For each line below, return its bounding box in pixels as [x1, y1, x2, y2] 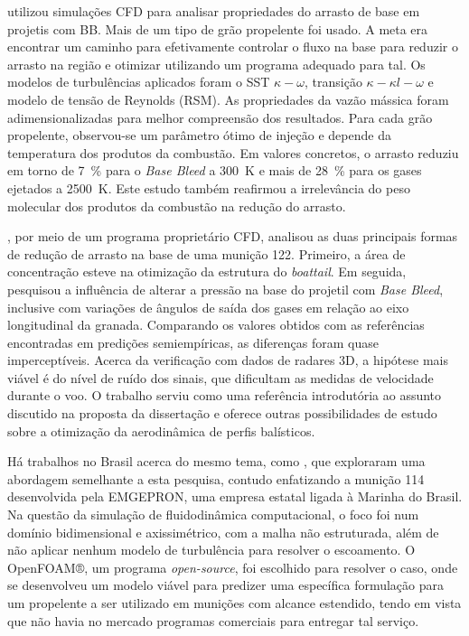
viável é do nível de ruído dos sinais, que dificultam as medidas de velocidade [7, 368, 434, 387]
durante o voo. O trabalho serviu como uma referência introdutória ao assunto [7, 386, 442, 405]
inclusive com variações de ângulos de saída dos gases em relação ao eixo [7, 297, 409, 316]
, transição [305, 72, 362, 91]
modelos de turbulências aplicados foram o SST [7, 72, 270, 91]
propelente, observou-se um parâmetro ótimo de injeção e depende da [7, 126, 391, 145]
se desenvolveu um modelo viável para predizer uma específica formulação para [7, 575, 444, 594]
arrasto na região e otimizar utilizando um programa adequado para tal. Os [7, 54, 426, 73]
